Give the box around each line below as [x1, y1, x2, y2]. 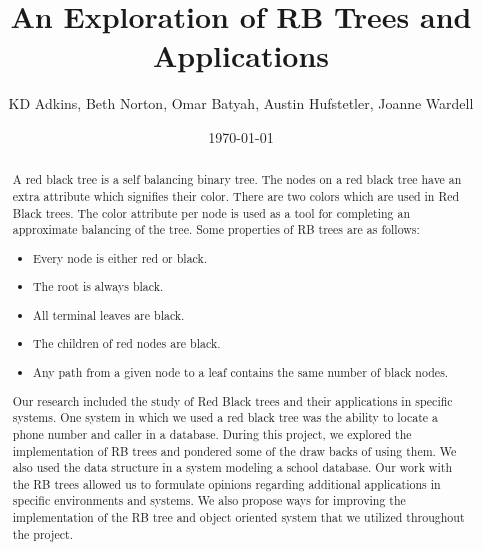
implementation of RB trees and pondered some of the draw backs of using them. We [12, 442, 457, 459]
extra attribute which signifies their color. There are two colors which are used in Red [12, 187, 460, 204]
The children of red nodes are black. [33, 335, 221, 352]
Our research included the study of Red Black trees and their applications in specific [12, 392, 453, 409]
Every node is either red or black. [33, 249, 208, 266]
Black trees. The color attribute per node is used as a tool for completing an [12, 204, 411, 221]
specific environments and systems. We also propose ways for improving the [12, 492, 406, 509]
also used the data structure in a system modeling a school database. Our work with [12, 459, 453, 476]
